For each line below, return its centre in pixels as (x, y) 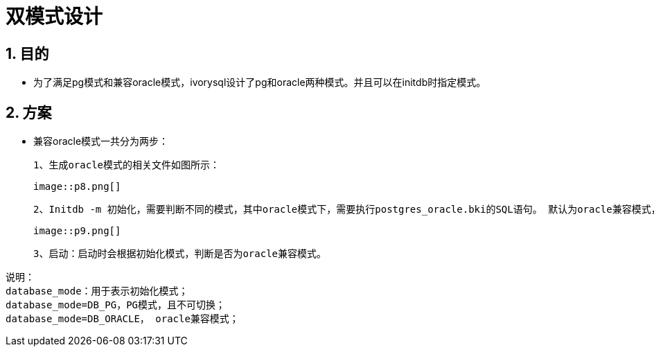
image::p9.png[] (77, 231)
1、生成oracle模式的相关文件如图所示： (127, 165)
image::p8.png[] (77, 187)
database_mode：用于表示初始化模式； (97, 291)
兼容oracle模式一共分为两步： (101, 141)
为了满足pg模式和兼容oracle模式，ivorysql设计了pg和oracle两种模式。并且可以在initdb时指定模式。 (260, 82)
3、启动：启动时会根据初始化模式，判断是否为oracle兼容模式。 (180, 254)
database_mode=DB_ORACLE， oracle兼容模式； (122, 319)
